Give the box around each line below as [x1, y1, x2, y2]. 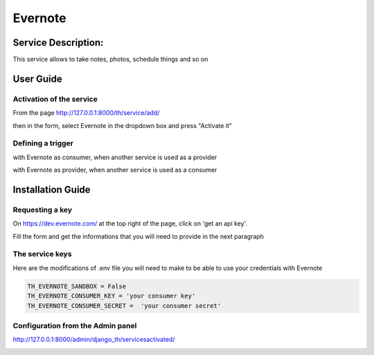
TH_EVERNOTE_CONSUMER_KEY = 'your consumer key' [27, 292, 196, 300]
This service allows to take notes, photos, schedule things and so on [12, 55, 208, 64]
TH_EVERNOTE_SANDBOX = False [27, 282, 127, 290]
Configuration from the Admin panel [12, 320, 137, 330]
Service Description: [12, 37, 104, 48]
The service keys [12, 249, 72, 259]
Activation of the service [12, 94, 98, 104]
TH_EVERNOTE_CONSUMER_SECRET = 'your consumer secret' [27, 302, 222, 309]
